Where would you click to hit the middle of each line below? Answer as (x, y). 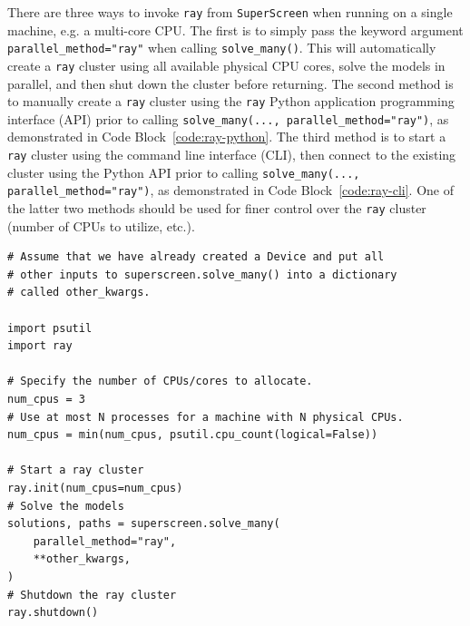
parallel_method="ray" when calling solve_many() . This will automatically (222, 48)
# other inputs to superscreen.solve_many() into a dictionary (202, 274)
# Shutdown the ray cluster (92, 595)
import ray (40, 346)
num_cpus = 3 (46, 400)
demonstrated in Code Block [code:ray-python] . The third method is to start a (227, 137)
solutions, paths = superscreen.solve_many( (144, 524)
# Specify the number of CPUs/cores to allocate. (160, 381)
